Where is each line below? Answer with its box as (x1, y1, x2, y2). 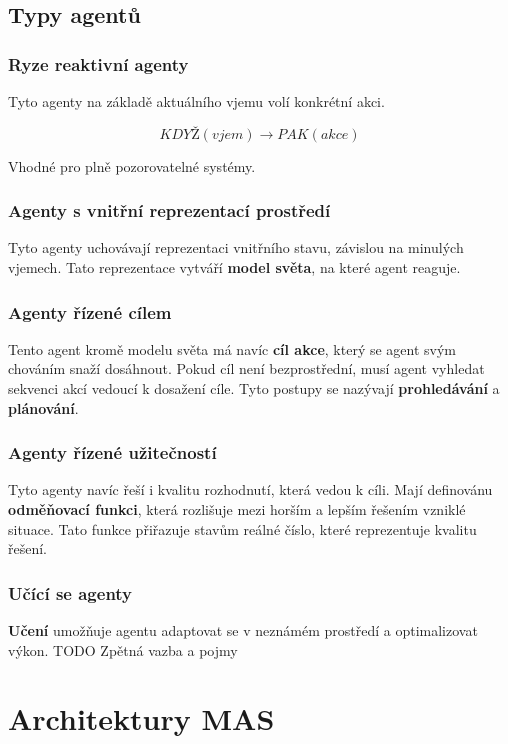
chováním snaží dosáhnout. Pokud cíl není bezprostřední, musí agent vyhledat (8, 358, 485, 379)
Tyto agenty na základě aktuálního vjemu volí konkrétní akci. (8, 91, 385, 111)
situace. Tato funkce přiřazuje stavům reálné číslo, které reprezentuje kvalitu (8, 518, 477, 539)
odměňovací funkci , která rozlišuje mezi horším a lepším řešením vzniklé (8, 499, 466, 519)
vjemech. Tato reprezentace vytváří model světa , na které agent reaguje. (8, 257, 461, 277)
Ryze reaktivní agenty (8, 51, 189, 76)
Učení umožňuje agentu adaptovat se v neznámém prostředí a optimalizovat (8, 620, 478, 640)
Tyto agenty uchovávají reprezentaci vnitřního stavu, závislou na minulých (8, 237, 464, 258)
